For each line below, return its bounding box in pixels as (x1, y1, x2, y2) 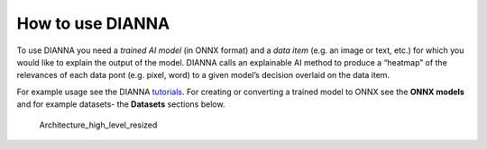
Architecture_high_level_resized (39, 119, 158, 130)
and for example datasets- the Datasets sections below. (16, 99, 225, 110)
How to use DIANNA (16, 13, 170, 33)
